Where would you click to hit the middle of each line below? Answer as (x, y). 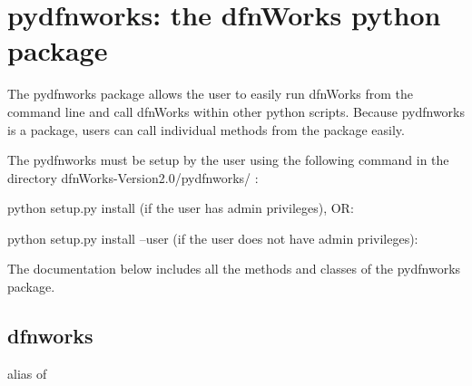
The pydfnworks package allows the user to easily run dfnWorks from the (211, 94)
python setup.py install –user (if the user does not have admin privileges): (213, 238)
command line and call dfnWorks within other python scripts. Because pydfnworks (236, 111)
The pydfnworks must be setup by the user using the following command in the (228, 160)
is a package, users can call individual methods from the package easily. (206, 129)
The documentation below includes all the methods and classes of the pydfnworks (234, 269)
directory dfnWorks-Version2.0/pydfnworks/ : (133, 177)
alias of (27, 373)
